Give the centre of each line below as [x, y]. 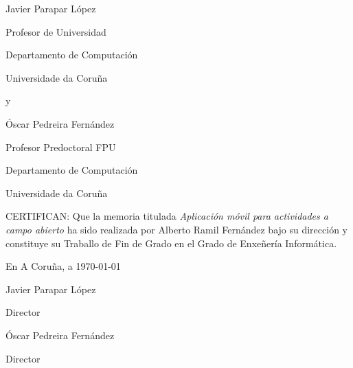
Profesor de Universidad [56, 31]
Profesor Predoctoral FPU [61, 147]
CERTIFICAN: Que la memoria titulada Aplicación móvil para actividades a [167, 216]
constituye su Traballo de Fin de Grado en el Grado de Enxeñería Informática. [171, 243]
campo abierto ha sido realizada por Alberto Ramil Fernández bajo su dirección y [176, 229]
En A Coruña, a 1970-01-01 [63, 266]
